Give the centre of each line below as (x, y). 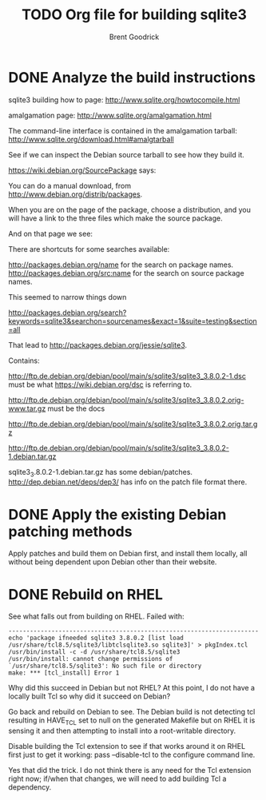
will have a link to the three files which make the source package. (115, 218)
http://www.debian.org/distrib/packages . (75, 194)
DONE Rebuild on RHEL (86, 594)
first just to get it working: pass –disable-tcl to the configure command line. (132, 755)
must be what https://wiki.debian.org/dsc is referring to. (100, 384)
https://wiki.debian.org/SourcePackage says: (82, 170)
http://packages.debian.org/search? (67, 312)
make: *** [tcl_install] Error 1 (64, 673)
